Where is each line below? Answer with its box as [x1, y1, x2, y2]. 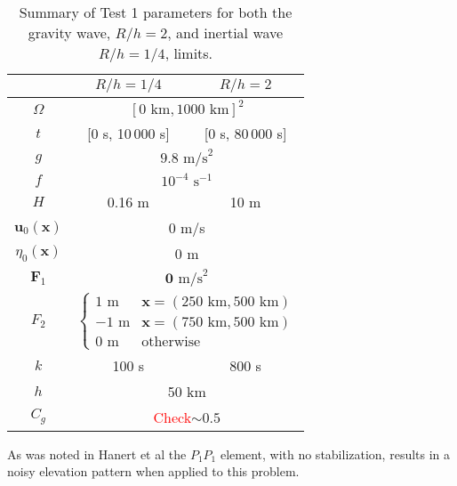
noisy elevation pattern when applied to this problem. [7, 462, 300, 481]
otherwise [141, 335, 201, 350]
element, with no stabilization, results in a [220, 444, 451, 463]
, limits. [164, 43, 213, 63]
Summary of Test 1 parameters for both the [19, 2, 293, 22]
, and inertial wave [167, 22, 284, 43]
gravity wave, [28, 22, 111, 43]
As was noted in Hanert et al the [7, 444, 187, 463]
